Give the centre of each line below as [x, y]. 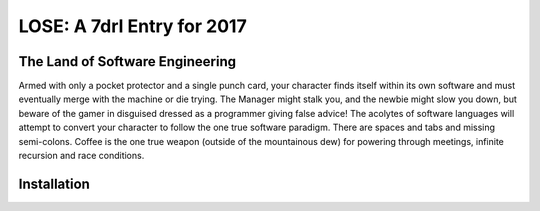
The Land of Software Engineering [127, 61]
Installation [54, 183]
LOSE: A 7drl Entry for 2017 [132, 26]
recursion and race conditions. [81, 156]
